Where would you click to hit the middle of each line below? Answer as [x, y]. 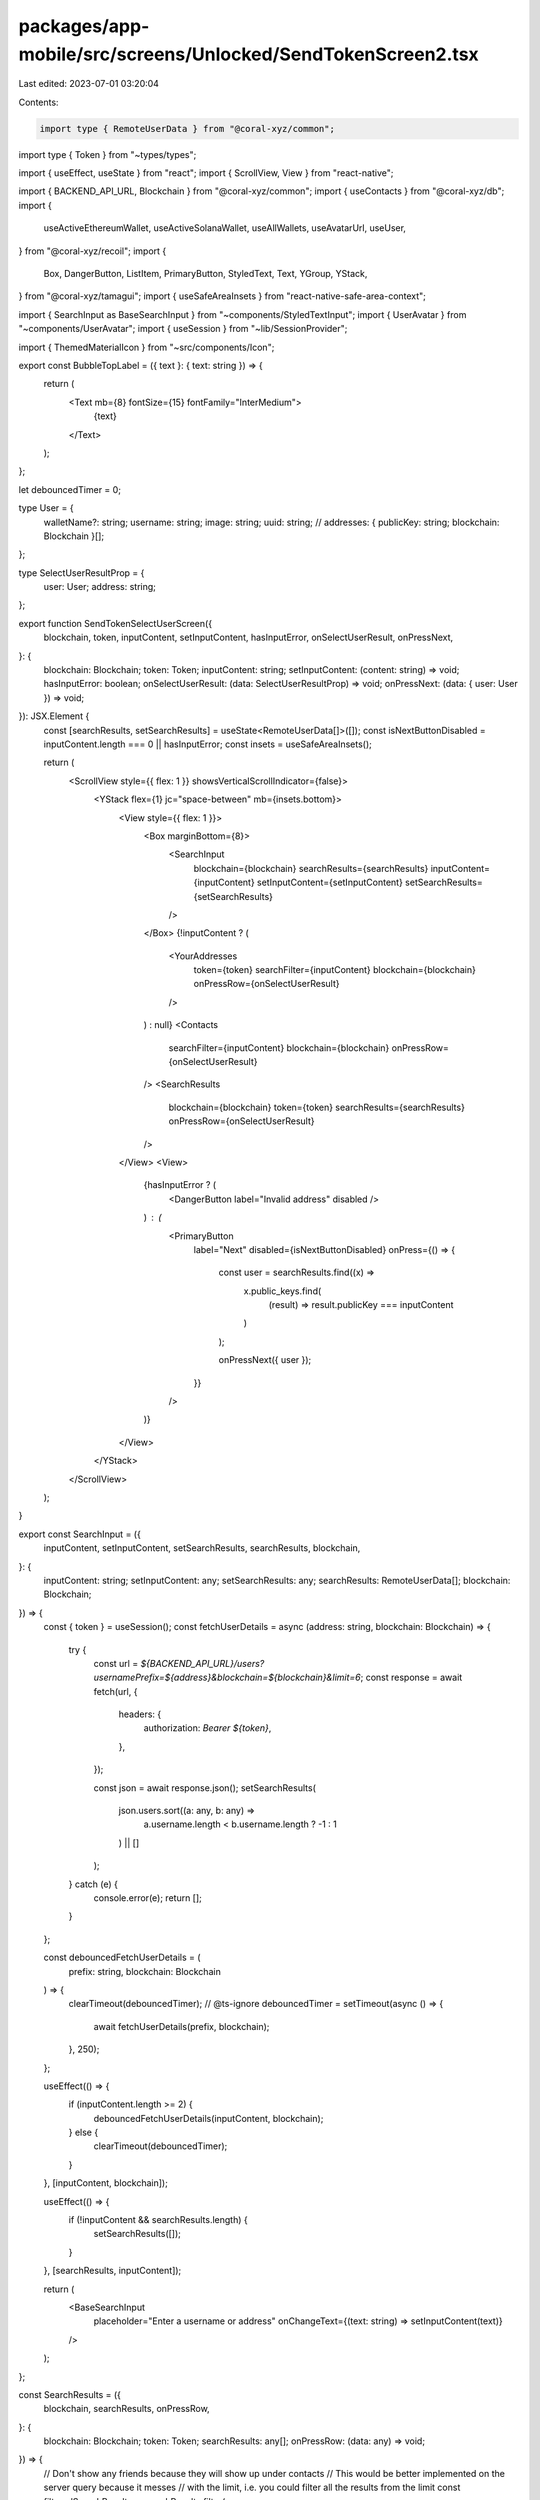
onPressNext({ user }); [265, 1360]
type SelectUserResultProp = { [81, 572]
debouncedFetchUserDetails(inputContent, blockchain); [208, 2118]
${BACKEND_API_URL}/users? [202, 1663]
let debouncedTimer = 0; [70, 489]
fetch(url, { [115, 1691]
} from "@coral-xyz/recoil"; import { [92, 251]
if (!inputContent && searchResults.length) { [158, 2220]
